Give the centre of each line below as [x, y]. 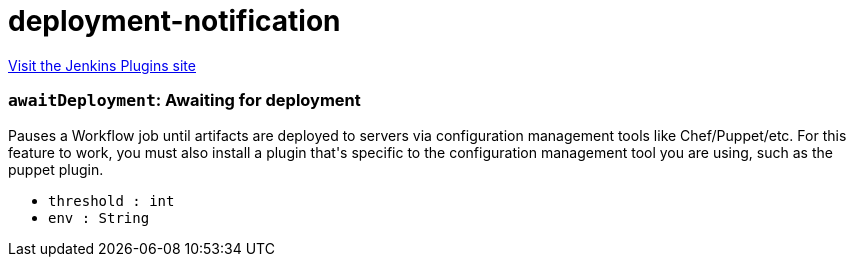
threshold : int [111, 200]
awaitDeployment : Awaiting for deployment [184, 100]
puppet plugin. [56, 169]
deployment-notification [174, 21]
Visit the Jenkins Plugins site [102, 65]
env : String [99, 217]
